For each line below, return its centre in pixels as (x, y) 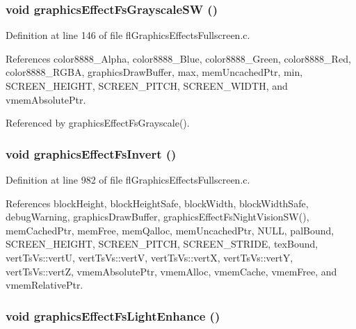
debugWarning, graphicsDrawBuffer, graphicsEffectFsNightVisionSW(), (157, 217)
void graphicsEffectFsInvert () (91, 153)
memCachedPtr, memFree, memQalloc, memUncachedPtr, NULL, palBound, (170, 230)
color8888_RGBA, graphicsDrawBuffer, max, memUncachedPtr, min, (154, 72)
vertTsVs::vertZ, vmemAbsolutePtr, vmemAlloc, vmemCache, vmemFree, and (171, 271)
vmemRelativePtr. (44, 285)
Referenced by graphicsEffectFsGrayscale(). (98, 123)
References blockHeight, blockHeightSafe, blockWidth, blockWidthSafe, (157, 203)
